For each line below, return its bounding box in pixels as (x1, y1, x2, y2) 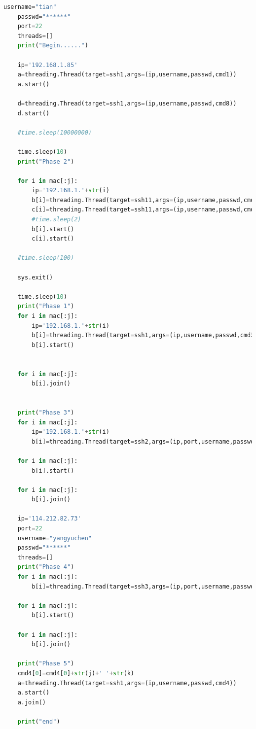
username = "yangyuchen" (17, 534, 92, 542)
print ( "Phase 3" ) (17, 409, 74, 416)
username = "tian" (3, 3, 57, 10)
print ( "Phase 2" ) (17, 158, 74, 165)
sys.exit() (17, 274, 53, 281)
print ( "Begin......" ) (17, 42, 88, 49)
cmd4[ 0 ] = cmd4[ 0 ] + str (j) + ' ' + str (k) (17, 669, 135, 677)
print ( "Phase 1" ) (17, 303, 74, 310)
